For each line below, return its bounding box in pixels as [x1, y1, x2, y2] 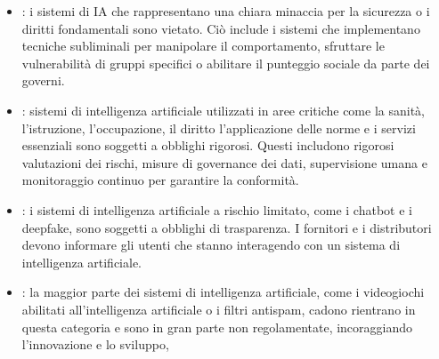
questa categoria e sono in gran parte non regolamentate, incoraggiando [21, 317, 413, 336]
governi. [21, 71, 65, 90]
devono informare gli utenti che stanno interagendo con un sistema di [21, 235, 401, 254]
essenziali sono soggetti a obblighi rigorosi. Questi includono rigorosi [21, 136, 394, 155]
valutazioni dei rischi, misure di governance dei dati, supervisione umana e [21, 153, 427, 172]
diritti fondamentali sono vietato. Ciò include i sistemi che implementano [21, 19, 420, 37]
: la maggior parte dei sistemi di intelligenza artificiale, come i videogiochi [21, 283, 425, 301]
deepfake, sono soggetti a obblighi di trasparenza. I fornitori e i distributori [21, 218, 432, 236]
